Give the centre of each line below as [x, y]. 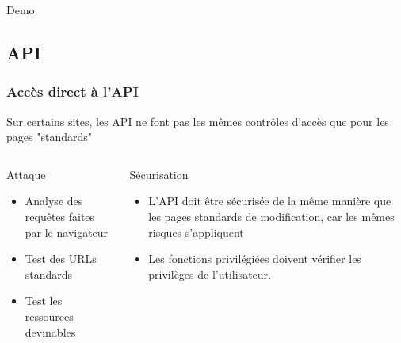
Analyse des [54, 201]
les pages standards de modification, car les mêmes [271, 216]
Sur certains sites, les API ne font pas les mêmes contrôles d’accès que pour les [198, 121]
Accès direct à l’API [73, 91]
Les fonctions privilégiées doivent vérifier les [255, 259]
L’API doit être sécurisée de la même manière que [270, 201]
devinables [50, 332]
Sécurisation [159, 174]
